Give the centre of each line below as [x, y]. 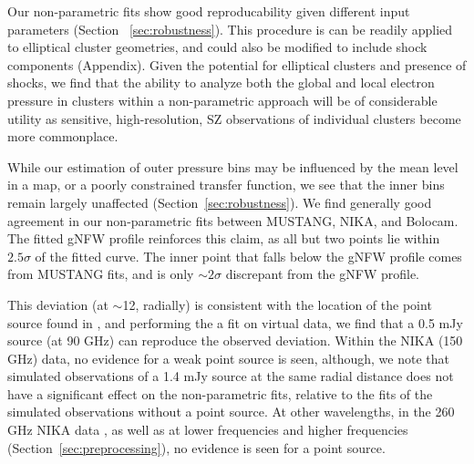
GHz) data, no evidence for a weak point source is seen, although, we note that [228, 358]
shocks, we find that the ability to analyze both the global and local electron [221, 82]
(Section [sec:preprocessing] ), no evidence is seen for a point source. [196, 447]
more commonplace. [63, 136]
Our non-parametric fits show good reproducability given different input [209, 11]
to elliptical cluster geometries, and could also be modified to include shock [217, 47]
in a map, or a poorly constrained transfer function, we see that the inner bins [226, 185]
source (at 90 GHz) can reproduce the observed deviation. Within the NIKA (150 [235, 340]
